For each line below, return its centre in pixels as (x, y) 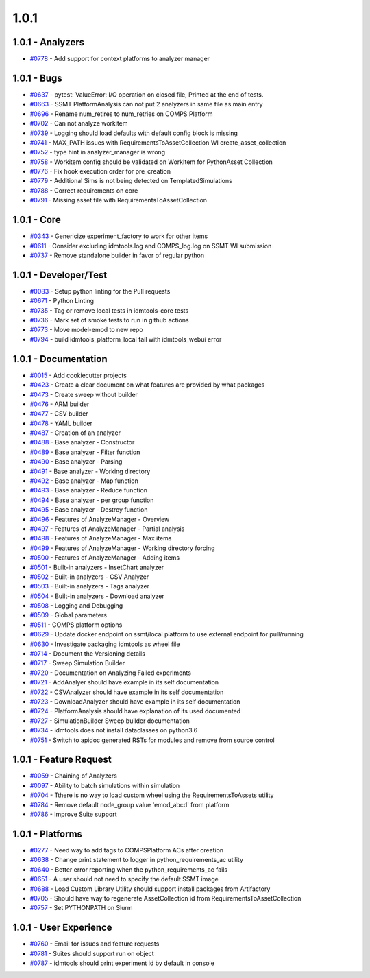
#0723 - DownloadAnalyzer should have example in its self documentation (135, 702)
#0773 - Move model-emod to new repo (86, 330)
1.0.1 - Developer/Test (60, 275)
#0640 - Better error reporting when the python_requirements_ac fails (129, 869)
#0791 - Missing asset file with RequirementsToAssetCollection (119, 200)
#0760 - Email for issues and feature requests (95, 944)
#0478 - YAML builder (61, 423)
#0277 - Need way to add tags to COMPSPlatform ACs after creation (127, 850)
